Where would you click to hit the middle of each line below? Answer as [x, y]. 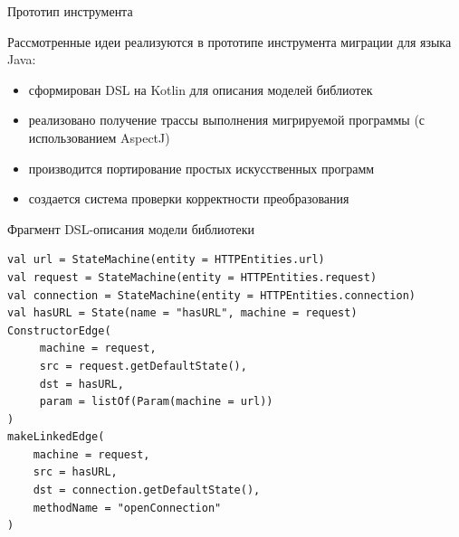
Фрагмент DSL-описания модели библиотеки [131, 228]
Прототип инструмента [70, 11]
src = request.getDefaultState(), [143, 366]
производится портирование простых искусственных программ [201, 168]
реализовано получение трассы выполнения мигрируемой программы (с [227, 120]
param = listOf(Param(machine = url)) [156, 402]
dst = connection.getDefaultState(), [147, 490]
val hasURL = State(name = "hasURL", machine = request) [182, 313]
